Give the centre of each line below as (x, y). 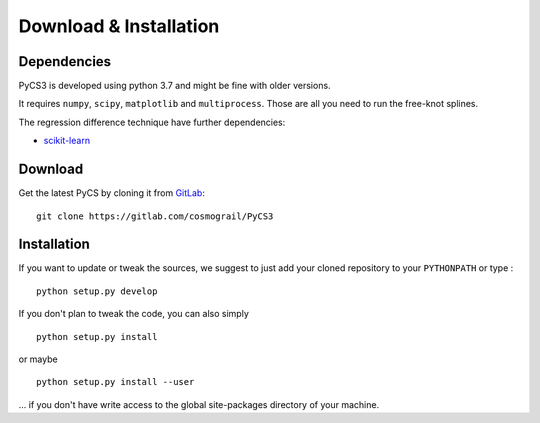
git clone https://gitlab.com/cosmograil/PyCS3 (155, 216)
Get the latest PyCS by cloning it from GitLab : (111, 193)
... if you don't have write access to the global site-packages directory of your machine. (199, 404)
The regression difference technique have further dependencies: (152, 122)
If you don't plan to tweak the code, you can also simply (133, 314)
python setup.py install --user (115, 382)
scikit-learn (66, 141)
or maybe (38, 359)
